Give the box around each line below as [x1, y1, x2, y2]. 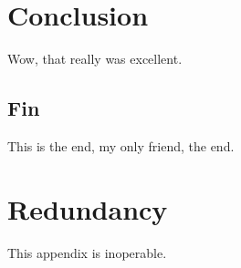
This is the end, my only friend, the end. [7, 136, 235, 155]
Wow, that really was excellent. [7, 49, 183, 68]
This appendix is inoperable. [7, 242, 167, 262]
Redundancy [7, 190, 168, 227]
